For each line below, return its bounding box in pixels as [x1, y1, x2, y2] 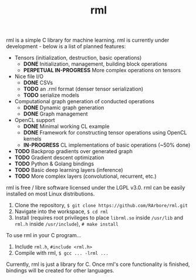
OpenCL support [14, 117, 55, 124]
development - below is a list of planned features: [6, 43, 126, 50]
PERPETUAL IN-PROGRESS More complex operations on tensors [23, 67, 181, 74]
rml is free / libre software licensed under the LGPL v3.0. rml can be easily [6, 184, 185, 191]
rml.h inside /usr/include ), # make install [14, 221, 119, 228]
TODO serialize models [23, 92, 79, 99]
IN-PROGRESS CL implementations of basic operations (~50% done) [23, 141, 191, 149]
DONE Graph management [23, 110, 88, 117]
